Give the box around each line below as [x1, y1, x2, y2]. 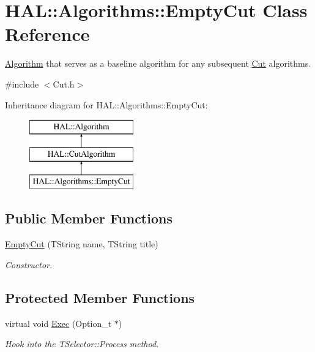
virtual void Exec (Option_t [5, 316, 112, 329]
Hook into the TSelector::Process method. [5, 337, 159, 350]
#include [5, 77, 39, 90]
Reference [5, 21, 90, 47]
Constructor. [5, 258, 53, 271]
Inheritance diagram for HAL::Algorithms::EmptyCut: [5, 98, 208, 111]
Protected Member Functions [5, 288, 195, 307]
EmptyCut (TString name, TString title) [5, 238, 158, 250]
